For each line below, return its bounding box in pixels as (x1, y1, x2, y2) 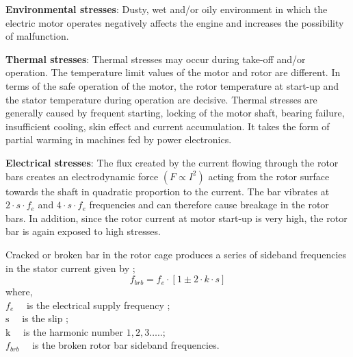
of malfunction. (5, 29, 69, 43)
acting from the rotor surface (208, 169, 330, 183)
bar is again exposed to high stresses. (5, 224, 161, 238)
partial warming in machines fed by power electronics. (5, 132, 232, 147)
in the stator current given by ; (5, 260, 135, 275)
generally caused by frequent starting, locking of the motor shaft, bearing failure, (5, 106, 345, 120)
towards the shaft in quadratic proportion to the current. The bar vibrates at (5, 184, 330, 198)
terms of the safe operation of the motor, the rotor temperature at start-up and (5, 78, 339, 93)
